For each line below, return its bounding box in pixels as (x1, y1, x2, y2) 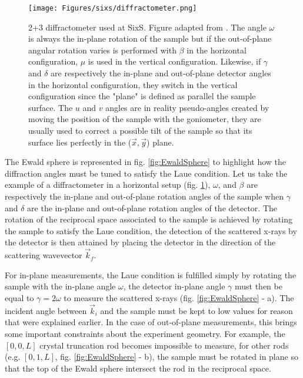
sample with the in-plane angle (5, 280, 116, 292)
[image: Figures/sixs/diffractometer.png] (28, 4, 197, 12)
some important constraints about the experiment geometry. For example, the (5, 327, 285, 339)
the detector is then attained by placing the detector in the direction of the (5, 236, 276, 248)
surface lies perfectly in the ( (28, 136, 132, 148)
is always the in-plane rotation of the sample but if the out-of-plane (28, 32, 272, 45)
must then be (234, 280, 282, 292)
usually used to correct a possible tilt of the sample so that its (28, 124, 252, 136)
